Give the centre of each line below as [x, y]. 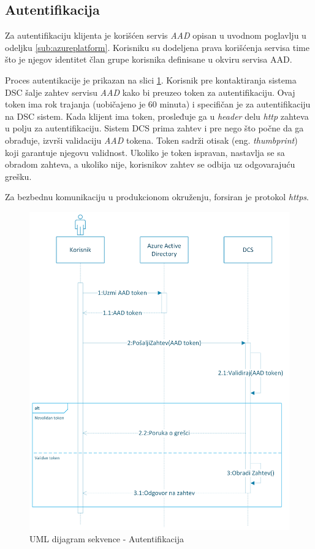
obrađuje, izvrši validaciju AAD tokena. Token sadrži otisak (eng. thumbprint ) [151, 140]
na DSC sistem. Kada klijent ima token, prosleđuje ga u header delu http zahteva [157, 116]
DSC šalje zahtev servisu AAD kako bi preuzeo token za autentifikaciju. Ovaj [150, 92]
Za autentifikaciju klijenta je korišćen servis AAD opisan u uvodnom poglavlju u [156, 35]
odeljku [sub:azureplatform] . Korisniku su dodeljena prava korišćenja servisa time [157, 47]
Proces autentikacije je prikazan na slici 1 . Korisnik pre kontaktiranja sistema [151, 80]
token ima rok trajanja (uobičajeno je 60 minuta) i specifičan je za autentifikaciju [158, 104]
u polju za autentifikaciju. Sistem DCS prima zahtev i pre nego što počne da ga [154, 128]
